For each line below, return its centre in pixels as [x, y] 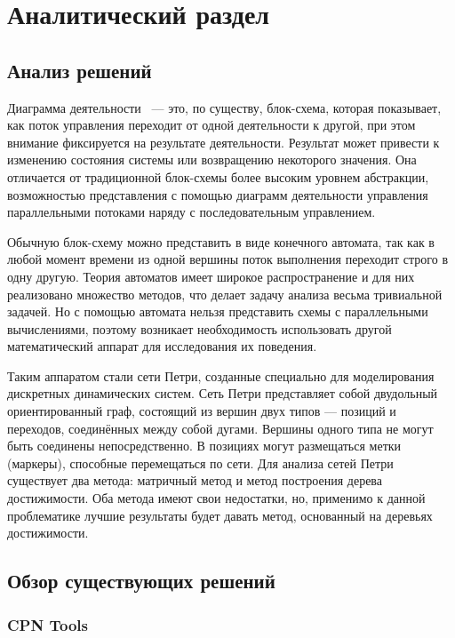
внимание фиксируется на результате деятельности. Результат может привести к [224, 142]
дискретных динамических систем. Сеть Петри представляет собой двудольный [223, 393]
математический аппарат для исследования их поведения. [162, 346]
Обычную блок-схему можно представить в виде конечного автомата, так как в [221, 241]
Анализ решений [80, 70]
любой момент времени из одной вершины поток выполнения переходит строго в [228, 259]
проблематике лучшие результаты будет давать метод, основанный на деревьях [220, 515]
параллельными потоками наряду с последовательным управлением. [192, 212]
